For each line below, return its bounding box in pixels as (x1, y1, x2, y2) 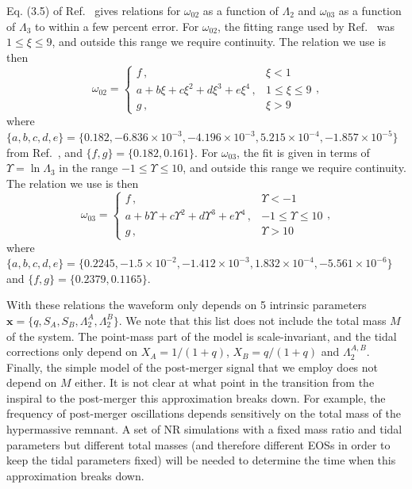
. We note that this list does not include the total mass (118, 311, 387, 328)
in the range (59, 159, 118, 176)
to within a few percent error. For (35, 17, 199, 34)
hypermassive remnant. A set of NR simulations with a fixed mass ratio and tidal (6, 421, 402, 437)
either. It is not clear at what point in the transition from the (75, 374, 375, 391)
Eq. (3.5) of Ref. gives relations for (6, 2, 181, 18)
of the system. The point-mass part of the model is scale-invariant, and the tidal (6, 327, 397, 344)
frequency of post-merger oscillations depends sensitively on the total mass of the (6, 405, 401, 422)
